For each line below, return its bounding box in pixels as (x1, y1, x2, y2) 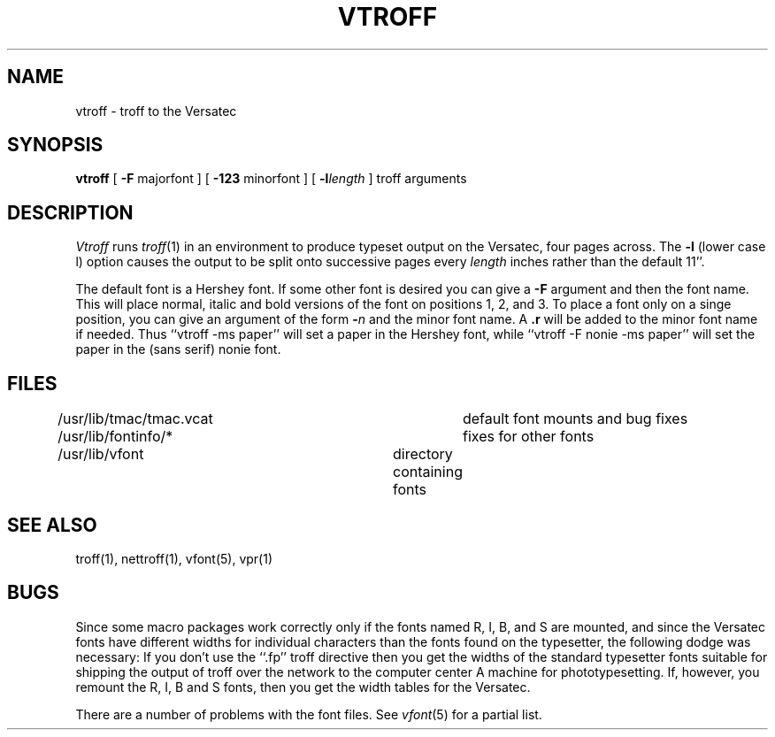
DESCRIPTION (7, 201, 134, 224)
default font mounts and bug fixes (462, 410, 688, 428)
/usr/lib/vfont (58, 445, 144, 464)
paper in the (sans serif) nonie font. (75, 342, 281, 357)
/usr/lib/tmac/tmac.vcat (58, 410, 213, 428)
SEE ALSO (7, 513, 97, 536)
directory (393, 445, 453, 464)
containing (393, 463, 463, 481)
